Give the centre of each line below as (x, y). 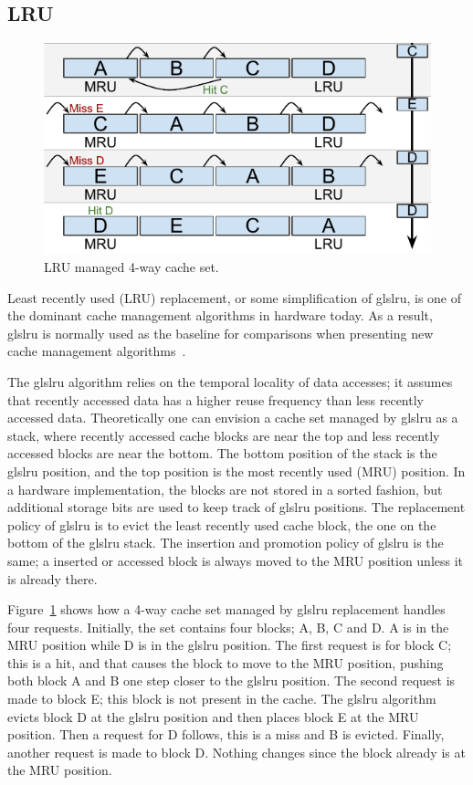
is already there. (53, 578)
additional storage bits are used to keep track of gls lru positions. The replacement (236, 507)
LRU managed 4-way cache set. (131, 267)
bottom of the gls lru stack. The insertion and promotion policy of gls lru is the (226, 543)
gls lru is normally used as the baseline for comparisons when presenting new (221, 333)
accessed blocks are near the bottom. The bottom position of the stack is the (222, 453)
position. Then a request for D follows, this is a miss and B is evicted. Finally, (226, 734)
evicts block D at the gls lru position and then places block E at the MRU (213, 716)
